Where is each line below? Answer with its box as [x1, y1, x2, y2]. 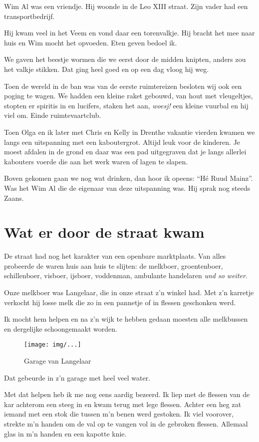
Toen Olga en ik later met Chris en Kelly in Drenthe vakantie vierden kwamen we [4, 126, 255, 137]
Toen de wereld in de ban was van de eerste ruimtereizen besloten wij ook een [4, 80, 242, 91]
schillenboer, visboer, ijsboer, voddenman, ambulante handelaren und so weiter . [4, 270, 248, 281]
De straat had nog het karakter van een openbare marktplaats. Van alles [4, 251, 226, 261]
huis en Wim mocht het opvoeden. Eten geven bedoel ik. [4, 37, 177, 47]
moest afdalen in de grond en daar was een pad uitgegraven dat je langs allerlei [4, 146, 247, 157]
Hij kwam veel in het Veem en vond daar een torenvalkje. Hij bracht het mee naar [4, 27, 255, 38]
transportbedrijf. [4, 10, 55, 21]
